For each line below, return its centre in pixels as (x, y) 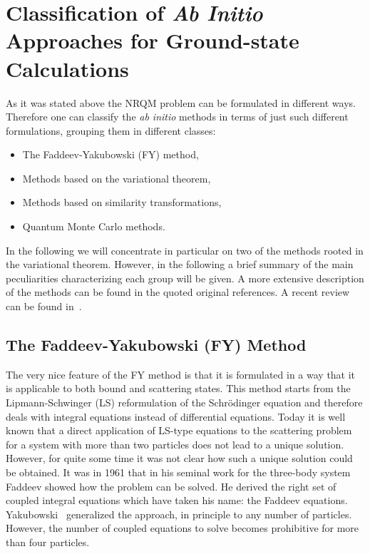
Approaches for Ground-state (153, 40)
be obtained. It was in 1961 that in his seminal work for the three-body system (178, 472)
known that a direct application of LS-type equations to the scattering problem (179, 430)
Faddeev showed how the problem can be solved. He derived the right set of (171, 486)
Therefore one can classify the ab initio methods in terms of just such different (177, 117)
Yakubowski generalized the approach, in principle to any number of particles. (179, 514)
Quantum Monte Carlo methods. (94, 226)
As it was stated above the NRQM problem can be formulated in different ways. (181, 102)
